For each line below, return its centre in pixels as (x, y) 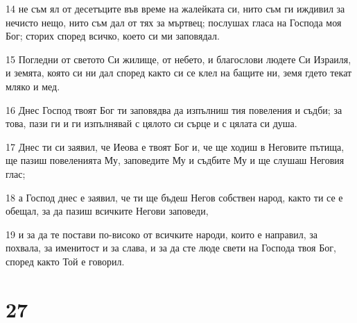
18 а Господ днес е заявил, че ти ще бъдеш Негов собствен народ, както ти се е (174, 197)
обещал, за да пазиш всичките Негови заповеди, (107, 211)
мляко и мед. (33, 86)
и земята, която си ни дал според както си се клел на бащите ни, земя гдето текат (179, 73)
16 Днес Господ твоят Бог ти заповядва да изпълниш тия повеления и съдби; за (174, 109)
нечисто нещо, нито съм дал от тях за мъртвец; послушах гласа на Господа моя (174, 22)
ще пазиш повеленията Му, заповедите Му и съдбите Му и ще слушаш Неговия (175, 160)
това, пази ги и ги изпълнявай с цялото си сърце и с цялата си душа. (151, 123)
